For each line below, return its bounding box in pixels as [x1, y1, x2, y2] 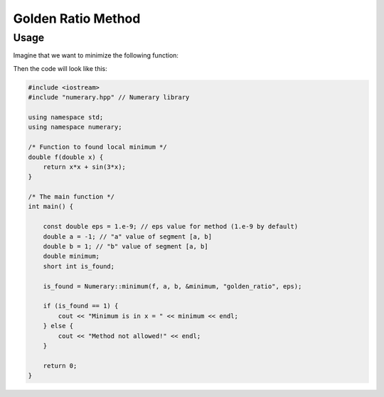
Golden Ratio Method [13, 11, 141, 26]
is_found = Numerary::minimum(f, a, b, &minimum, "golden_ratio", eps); [43, 282, 302, 290]
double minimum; [43, 252, 100, 261]
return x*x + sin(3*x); [43, 163, 126, 170]
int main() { [28, 202, 74, 211]
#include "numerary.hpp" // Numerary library [28, 93, 190, 102]
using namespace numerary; [28, 123, 122, 131]
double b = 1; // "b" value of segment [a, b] [43, 242, 209, 251]
